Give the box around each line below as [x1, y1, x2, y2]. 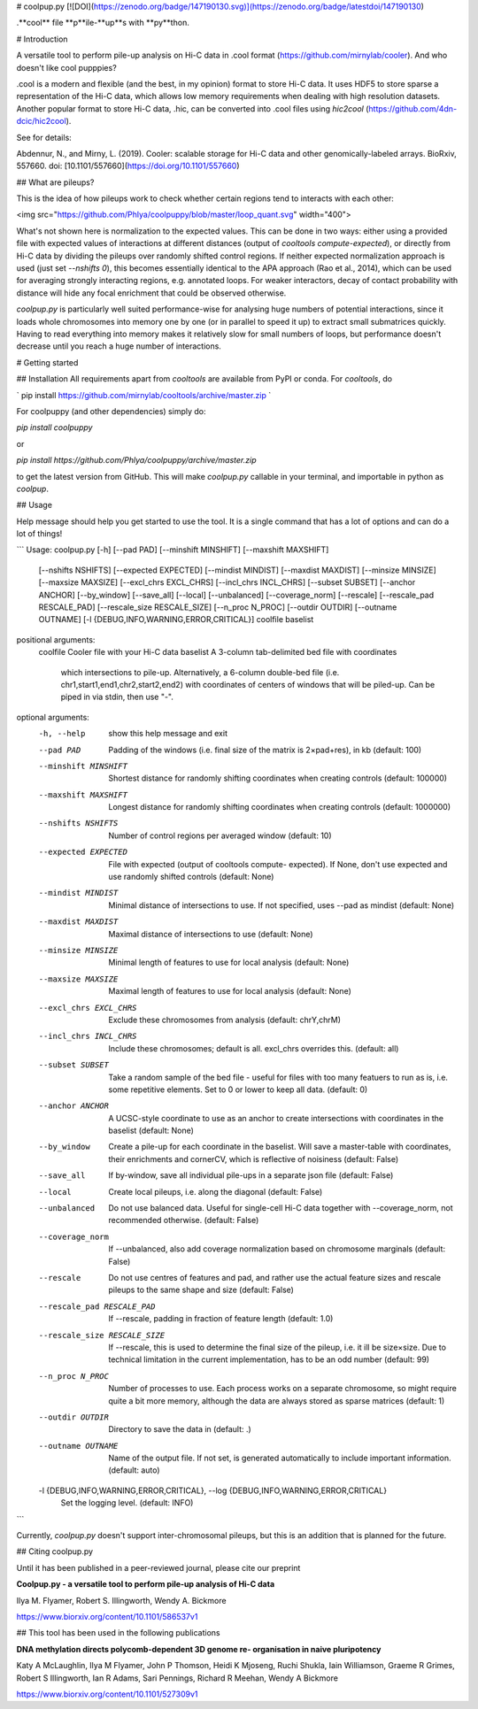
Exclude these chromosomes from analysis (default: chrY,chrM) [108, 1014, 341, 1025]
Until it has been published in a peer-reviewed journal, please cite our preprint [16, 1562, 301, 1573]
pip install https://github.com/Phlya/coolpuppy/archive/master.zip [16, 455, 257, 466]
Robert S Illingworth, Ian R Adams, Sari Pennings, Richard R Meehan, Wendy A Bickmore [16, 1673, 338, 1683]
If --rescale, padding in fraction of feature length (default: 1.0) [108, 1313, 334, 1324]
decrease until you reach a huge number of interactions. [16, 341, 221, 351]
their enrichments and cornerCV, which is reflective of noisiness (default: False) [108, 1153, 399, 1164]
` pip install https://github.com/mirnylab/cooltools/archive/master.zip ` [16, 389, 272, 400]
